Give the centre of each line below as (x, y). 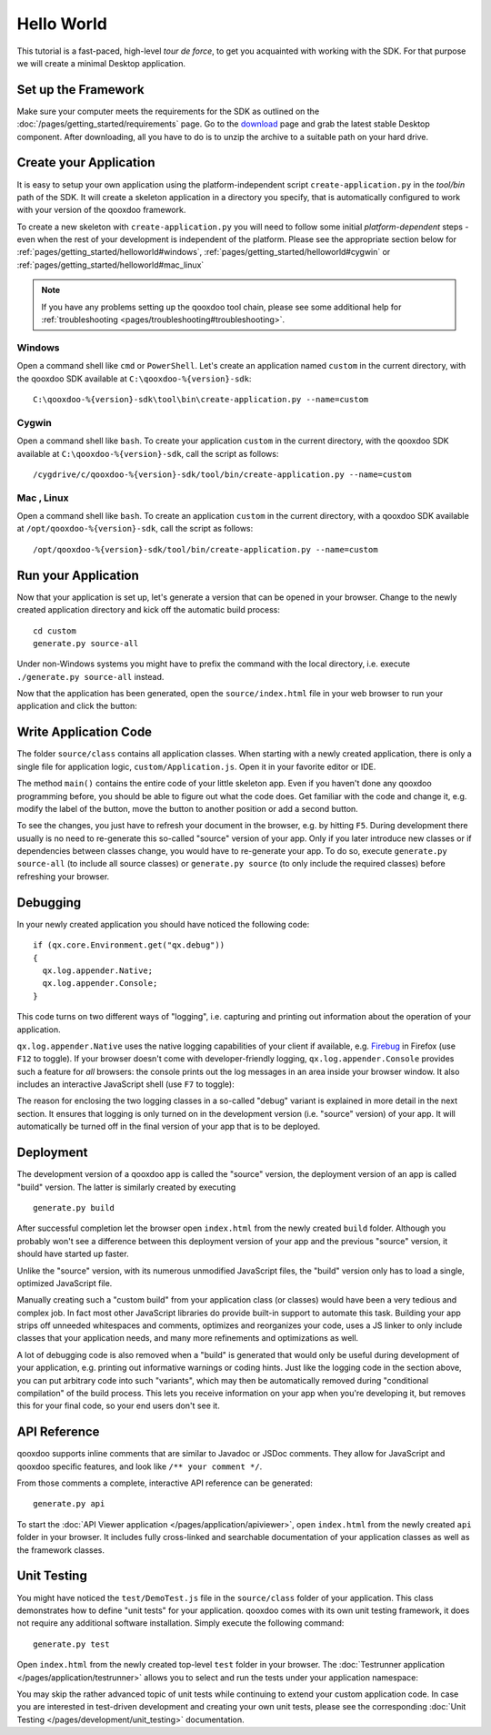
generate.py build (74, 1207)
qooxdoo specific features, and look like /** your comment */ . (140, 1466)
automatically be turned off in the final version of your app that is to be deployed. (169, 1126)
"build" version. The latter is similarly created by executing (126, 1187)
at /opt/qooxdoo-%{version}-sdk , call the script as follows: (135, 529)
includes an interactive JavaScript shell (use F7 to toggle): (126, 1084)
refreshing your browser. (63, 876)
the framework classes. (60, 1550)
